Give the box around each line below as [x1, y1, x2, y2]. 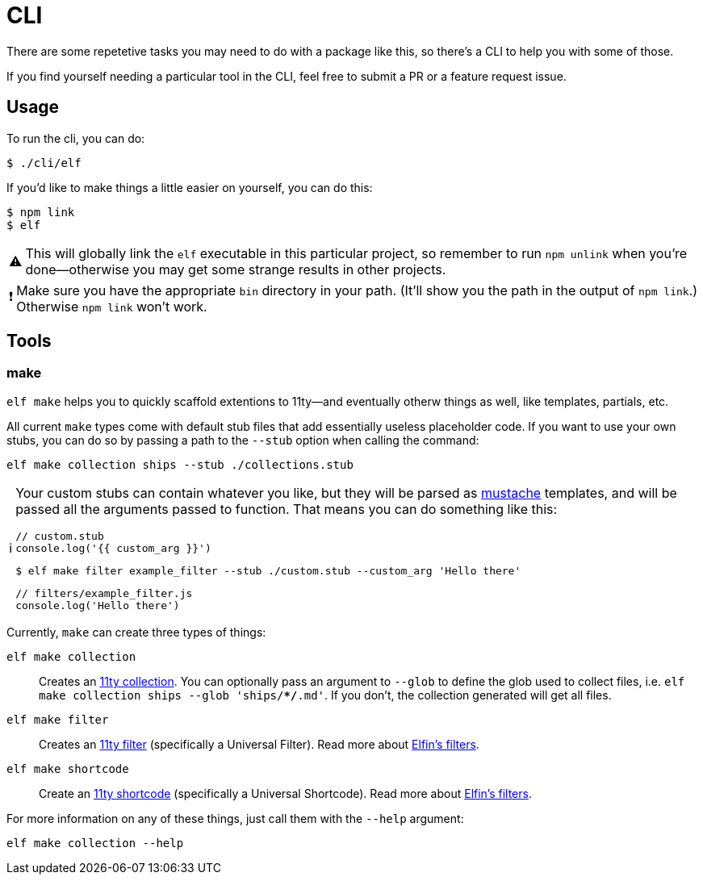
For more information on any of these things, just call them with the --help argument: [6, 811, 464, 825]
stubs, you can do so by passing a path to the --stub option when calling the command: [6, 432, 479, 447]
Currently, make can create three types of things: [6, 624, 266, 639]
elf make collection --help [6, 836, 184, 850]
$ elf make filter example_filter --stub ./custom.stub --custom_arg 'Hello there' [15, 564, 521, 577]
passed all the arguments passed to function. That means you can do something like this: [15, 500, 558, 517]
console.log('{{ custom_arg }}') [15, 541, 211, 554]
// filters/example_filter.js [15, 587, 193, 599]
